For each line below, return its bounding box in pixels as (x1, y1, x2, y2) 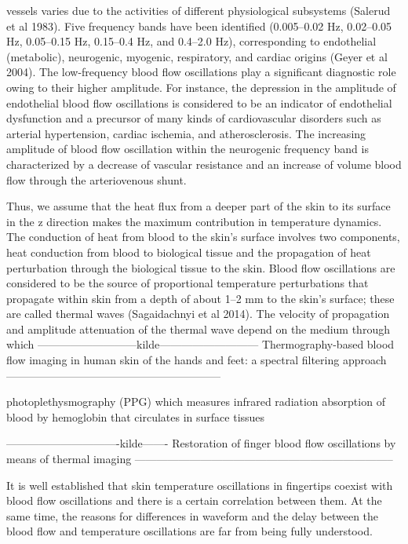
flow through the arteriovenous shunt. (6, 171, 187, 188)
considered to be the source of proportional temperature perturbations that (6, 275, 369, 291)
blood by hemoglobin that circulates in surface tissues (6, 408, 265, 425)
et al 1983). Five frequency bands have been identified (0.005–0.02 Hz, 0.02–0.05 (6, 17, 392, 34)
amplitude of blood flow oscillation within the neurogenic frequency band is (6, 141, 369, 157)
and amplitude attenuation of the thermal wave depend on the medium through (6, 320, 390, 337)
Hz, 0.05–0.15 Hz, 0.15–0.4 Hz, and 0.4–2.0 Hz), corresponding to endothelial (6, 33, 377, 49)
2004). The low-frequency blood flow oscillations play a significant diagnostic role (6, 64, 396, 80)
